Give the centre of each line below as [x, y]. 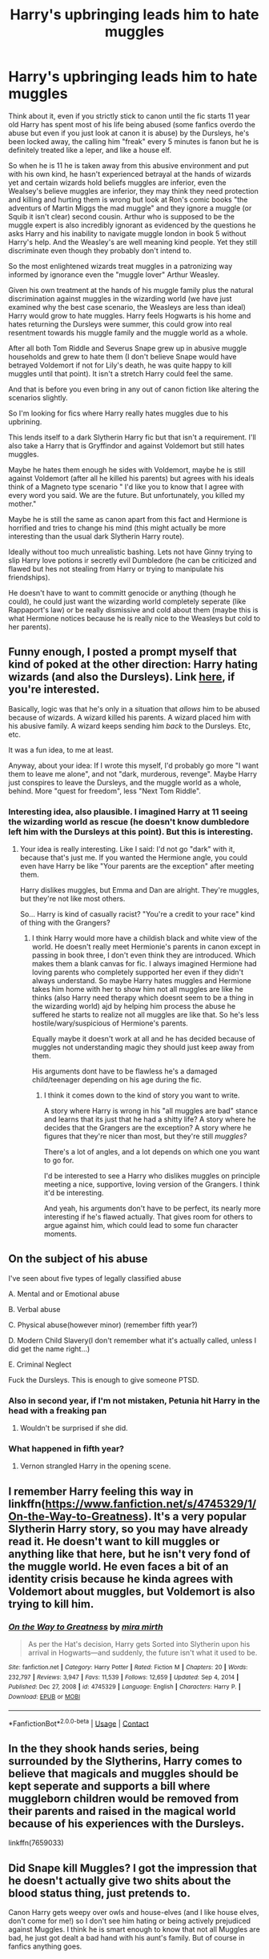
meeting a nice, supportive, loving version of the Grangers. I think [152, 1184]
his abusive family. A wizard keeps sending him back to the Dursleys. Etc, [129, 725]
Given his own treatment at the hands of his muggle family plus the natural [131, 290]
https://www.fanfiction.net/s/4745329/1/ [151, 1504]
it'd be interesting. [74, 1193]
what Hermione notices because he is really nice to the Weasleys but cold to [134, 618]
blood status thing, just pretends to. [99, 1893]
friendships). [29, 577]
